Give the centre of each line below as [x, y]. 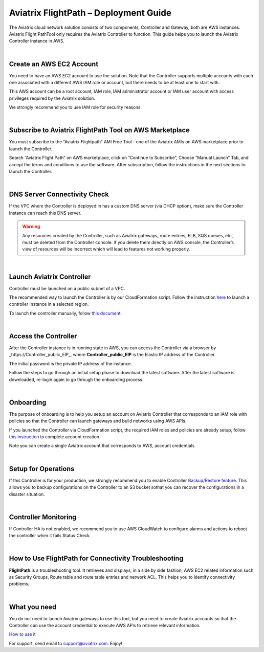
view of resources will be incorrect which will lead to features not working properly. [106, 249]
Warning [31, 226]
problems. [19, 584]
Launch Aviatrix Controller [50, 277]
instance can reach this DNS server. [45, 213]
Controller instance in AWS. [37, 41]
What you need [33, 607]
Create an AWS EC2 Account [54, 64]
